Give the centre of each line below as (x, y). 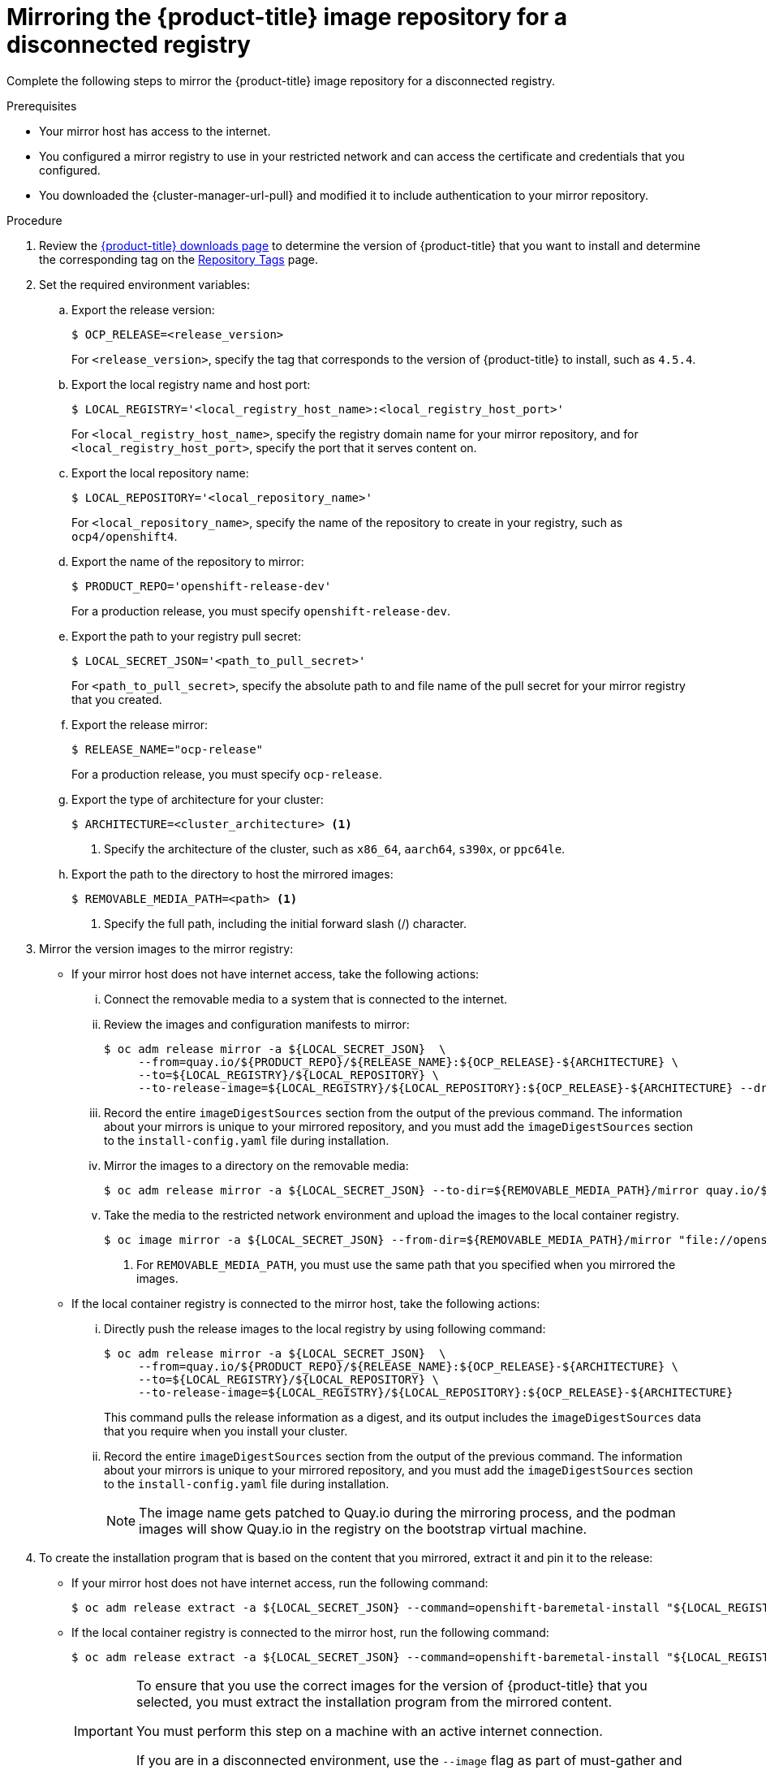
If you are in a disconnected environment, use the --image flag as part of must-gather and (409, 1760)
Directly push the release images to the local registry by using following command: (325, 1328)
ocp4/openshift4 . (125, 536)
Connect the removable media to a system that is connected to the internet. (306, 999)
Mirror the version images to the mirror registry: (166, 948)
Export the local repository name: (160, 473)
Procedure (34, 220)
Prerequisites (42, 106)
